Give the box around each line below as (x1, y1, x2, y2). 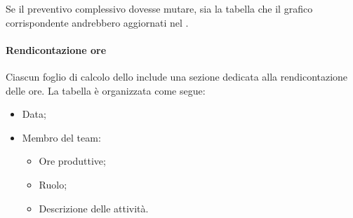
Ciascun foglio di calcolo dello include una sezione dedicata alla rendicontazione (6, 69, 348, 83)
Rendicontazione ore (6, 42, 107, 57)
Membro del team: (22, 130, 101, 144)
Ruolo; (39, 177, 67, 191)
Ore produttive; (39, 154, 106, 168)
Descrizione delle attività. (39, 200, 149, 215)
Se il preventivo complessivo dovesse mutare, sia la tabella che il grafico (6, 1, 313, 15)
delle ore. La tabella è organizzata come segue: (6, 83, 206, 97)
